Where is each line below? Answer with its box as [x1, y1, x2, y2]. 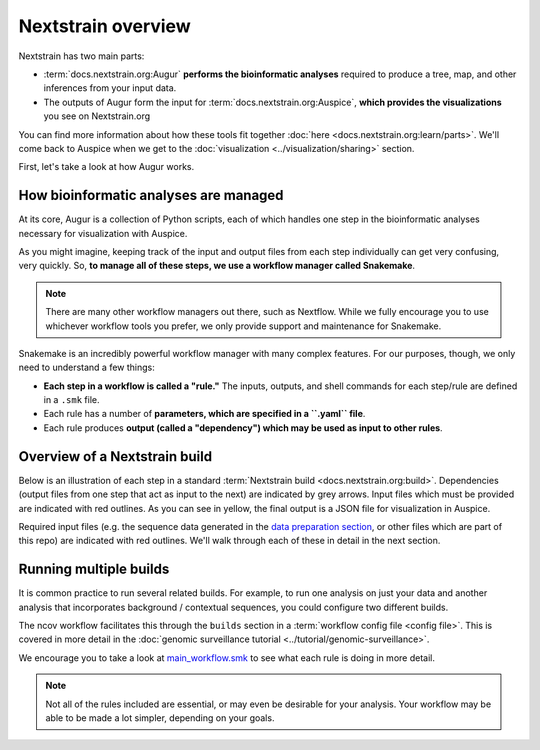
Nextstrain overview [18, 15, 191, 37]
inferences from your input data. [43, 82, 177, 94]
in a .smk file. [43, 394, 100, 406]
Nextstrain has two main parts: [18, 50, 145, 62]
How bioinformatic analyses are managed [18, 187, 284, 204]
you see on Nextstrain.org [43, 110, 151, 122]
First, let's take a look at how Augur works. [18, 161, 195, 173]
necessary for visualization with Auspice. [18, 227, 188, 239]
